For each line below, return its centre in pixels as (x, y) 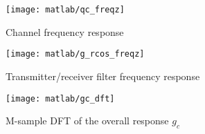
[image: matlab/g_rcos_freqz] (75, 54)
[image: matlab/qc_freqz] (65, 10)
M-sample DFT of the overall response (87, 121)
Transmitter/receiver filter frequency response (103, 76)
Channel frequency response (65, 31)
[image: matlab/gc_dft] (60, 98)
